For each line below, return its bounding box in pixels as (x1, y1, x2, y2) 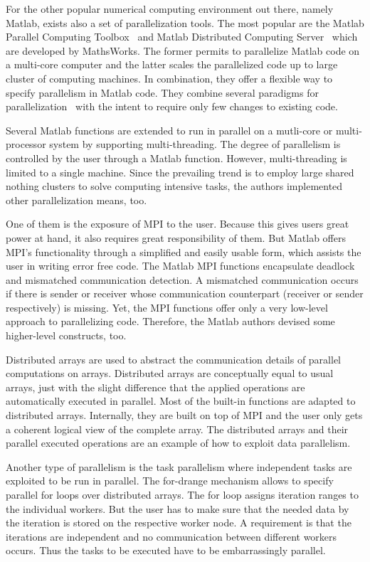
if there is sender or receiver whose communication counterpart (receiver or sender (6, 286, 364, 301)
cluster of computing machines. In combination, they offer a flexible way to (6, 70, 333, 85)
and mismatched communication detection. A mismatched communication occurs (6, 272, 359, 287)
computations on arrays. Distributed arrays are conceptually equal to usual (6, 366, 334, 381)
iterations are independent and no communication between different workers (6, 529, 337, 544)
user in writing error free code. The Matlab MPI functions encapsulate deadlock (6, 258, 355, 273)
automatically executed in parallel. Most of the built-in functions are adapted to (6, 393, 356, 408)
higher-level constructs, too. (6, 328, 127, 343)
